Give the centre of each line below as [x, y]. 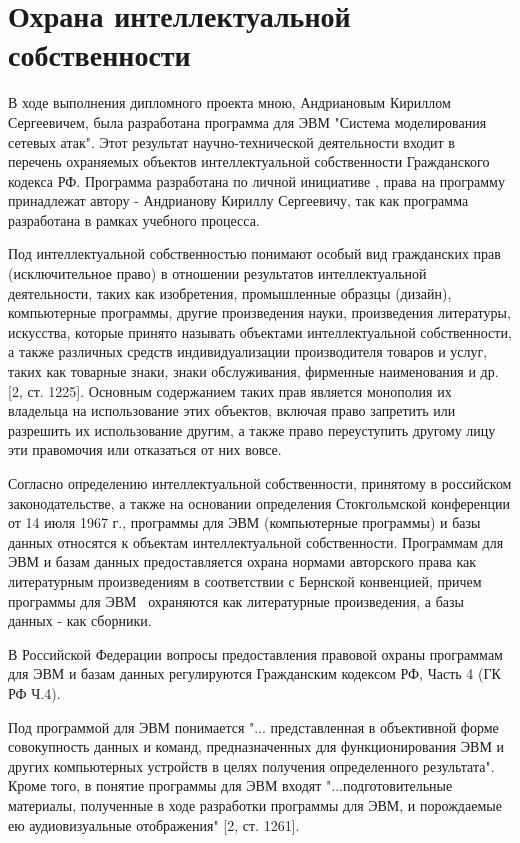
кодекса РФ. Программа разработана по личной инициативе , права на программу [256, 180]
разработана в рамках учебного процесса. [134, 219]
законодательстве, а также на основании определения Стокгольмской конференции [259, 502]
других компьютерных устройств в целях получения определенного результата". [251, 765]
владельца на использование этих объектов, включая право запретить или [232, 410]
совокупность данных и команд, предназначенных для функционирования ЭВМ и [256, 746]
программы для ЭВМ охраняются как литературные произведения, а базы [236, 600]
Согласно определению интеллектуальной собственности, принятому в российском [260, 483]
